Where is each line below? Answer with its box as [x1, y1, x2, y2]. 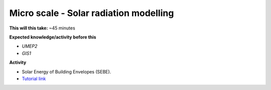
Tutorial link [22, 75, 46, 81]
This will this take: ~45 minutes [9, 25, 75, 31]
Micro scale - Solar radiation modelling [9, 7, 174, 18]
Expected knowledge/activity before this [9, 34, 96, 40]
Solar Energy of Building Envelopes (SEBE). [22, 68, 111, 74]
